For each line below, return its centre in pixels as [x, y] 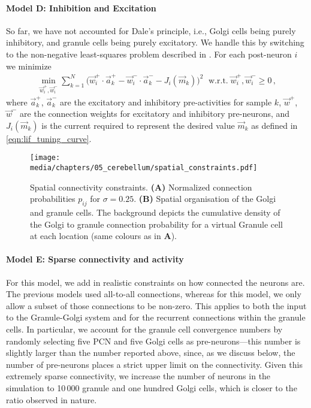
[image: [45, 158]
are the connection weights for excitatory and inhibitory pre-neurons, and [155, 114]
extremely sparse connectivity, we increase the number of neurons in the [138, 376]
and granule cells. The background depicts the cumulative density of [155, 212]
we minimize [29, 66]
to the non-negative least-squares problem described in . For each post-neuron [149, 54]
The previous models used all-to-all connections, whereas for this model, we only [154, 294]
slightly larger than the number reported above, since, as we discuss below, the [151, 353]
